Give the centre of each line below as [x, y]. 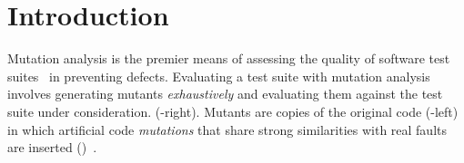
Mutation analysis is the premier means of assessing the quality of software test [229, 58]
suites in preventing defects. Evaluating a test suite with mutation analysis [219, 76]
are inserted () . [52, 147]
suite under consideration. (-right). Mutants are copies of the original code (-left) [233, 111]
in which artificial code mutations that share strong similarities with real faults [227, 129]
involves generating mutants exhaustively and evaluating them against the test [225, 94]
